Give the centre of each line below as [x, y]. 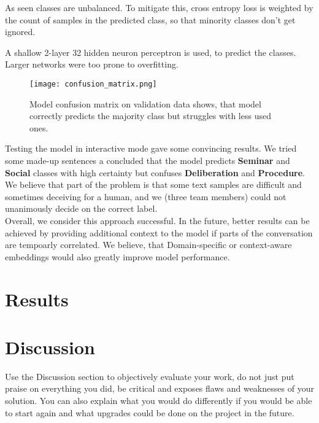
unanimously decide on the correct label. [81, 208]
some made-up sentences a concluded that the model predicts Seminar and [148, 160]
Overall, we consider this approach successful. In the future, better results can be [157, 220]
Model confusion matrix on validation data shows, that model [145, 103]
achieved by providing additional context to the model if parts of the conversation [159, 232]
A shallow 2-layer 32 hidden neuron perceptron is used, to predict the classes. [151, 52]
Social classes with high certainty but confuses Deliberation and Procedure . [155, 172]
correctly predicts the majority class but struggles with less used [150, 116]
